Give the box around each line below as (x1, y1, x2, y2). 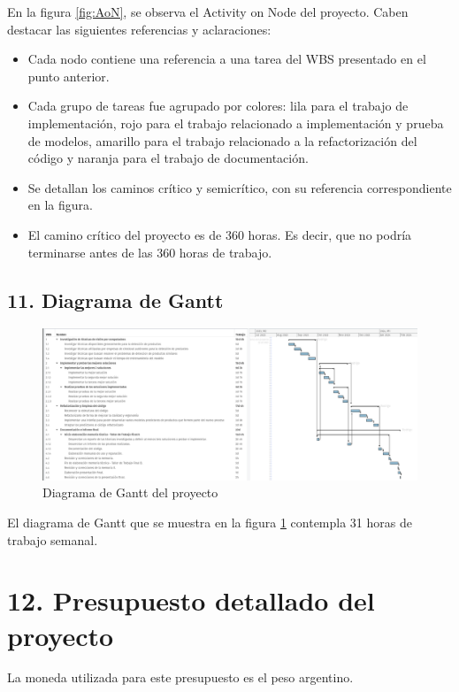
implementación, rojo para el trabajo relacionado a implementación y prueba (27, 113, 444, 132)
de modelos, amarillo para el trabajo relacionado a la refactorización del (27, 131, 417, 150)
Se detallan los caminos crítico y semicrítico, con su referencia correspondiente (27, 178, 452, 196)
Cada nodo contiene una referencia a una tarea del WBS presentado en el (27, 50, 426, 68)
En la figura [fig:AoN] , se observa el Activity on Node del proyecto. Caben (7, 3, 409, 20)
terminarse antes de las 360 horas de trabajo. (27, 242, 272, 261)
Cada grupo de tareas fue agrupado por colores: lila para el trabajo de (27, 96, 409, 115)
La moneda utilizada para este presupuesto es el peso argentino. (7, 668, 354, 687)
